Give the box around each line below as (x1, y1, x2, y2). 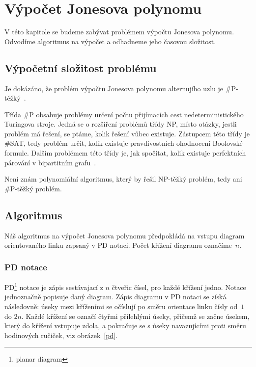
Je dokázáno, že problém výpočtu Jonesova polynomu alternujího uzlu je (4, 83, 224, 93)
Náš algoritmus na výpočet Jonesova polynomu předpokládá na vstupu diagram (4, 230, 245, 240)
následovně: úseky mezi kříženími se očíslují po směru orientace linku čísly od (4, 301, 238, 311)
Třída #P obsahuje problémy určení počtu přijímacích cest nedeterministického (4, 109, 244, 119)
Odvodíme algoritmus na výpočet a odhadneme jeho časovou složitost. (4, 36, 216, 46)
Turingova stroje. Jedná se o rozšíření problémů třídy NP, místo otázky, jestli (4, 119, 237, 129)
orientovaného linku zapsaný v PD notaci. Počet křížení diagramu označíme (4, 240, 232, 250)
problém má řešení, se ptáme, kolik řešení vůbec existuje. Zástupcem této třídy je (4, 128, 250, 138)
